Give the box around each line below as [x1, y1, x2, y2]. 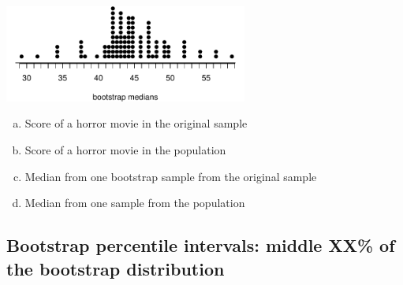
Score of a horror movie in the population [24, 142, 226, 158]
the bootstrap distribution [6, 256, 225, 280]
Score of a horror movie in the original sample [24, 115, 248, 131]
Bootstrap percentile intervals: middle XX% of [6, 233, 395, 257]
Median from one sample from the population [24, 194, 245, 211]
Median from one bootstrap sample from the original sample [24, 168, 317, 184]
